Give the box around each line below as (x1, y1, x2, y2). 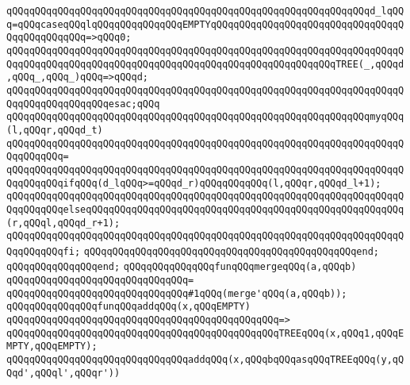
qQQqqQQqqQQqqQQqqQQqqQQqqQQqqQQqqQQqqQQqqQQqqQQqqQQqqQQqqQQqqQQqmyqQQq (6, 111, 404, 123)
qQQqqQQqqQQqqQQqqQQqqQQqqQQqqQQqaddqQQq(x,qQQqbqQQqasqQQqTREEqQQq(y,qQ (6, 354, 404, 366)
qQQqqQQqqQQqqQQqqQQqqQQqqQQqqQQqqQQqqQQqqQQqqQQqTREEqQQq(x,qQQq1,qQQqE (6, 327, 404, 339)
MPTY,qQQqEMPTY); (6, 341, 98, 352)
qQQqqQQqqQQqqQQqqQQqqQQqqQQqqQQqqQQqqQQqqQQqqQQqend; (83, 245, 380, 257)
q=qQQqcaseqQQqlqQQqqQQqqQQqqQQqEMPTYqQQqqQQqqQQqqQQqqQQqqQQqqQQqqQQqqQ (6, 18, 404, 30)
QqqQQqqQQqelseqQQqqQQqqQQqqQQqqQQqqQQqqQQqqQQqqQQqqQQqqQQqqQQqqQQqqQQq (6, 203, 404, 215)
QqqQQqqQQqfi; (6, 245, 81, 257)
